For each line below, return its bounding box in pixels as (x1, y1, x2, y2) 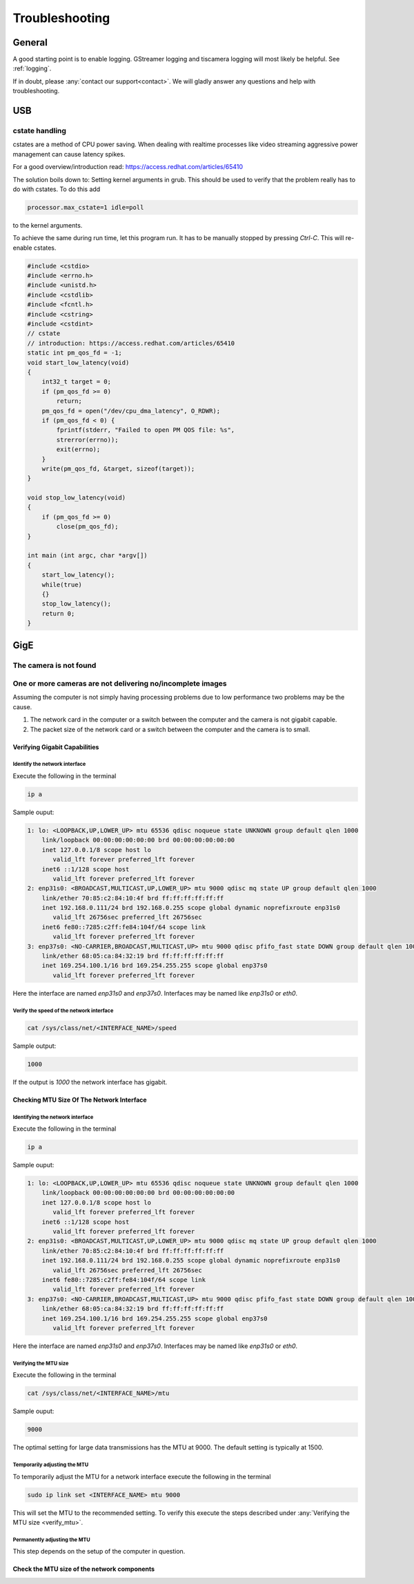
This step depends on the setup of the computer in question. (12, 1547, 186, 1556)
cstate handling (12, 126, 67, 136)
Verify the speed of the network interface (12, 1007, 114, 1014)
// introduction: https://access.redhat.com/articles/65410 (27, 339, 235, 347)
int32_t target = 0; (41, 378, 112, 386)
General (12, 37, 48, 48)
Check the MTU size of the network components (12, 1565, 155, 1573)
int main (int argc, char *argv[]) (27, 552, 148, 560)
